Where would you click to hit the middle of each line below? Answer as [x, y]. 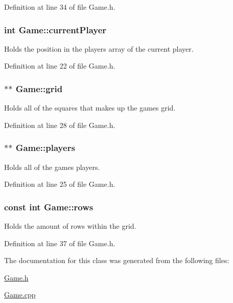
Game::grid [39, 88]
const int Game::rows [49, 207]
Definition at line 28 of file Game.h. [60, 125]
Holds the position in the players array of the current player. [99, 48]
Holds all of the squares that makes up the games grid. [90, 108]
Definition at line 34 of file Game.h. [60, 7]
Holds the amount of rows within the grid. [70, 226]
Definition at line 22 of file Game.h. [60, 66]
